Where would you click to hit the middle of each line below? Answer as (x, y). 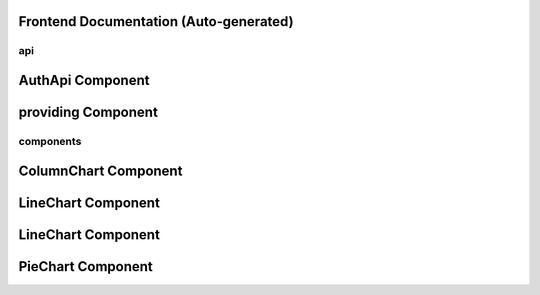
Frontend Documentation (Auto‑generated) (156, 21)
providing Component (88, 112)
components (50, 141)
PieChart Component (86, 266)
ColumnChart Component (100, 170)
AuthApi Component (84, 80)
